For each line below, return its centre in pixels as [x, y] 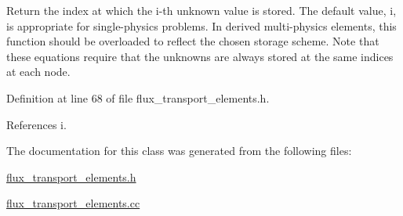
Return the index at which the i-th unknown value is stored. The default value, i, [201, 10]
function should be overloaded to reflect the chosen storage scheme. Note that [193, 41]
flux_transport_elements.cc [73, 203]
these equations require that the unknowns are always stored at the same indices [200, 56]
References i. [36, 124]
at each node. [38, 72]
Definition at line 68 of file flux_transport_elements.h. [138, 97]
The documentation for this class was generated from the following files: [179, 151]
